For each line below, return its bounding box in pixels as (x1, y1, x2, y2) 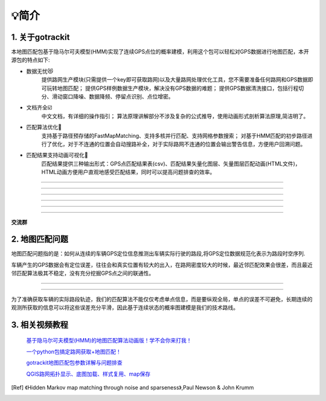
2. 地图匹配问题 (11, 234, 69, 245)
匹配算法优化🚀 (26, 124, 62, 131)
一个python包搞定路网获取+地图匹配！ (26, 348, 122, 355)
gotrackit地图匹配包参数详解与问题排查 (26, 359, 123, 367)
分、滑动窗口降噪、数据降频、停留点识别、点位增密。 (41, 93, 174, 100)
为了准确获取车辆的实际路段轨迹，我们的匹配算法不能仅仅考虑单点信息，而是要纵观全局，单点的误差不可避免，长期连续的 (11, 295, 313, 303)
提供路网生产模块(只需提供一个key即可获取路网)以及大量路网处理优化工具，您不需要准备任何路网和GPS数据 (41, 76, 308, 83)
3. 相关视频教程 (11, 319, 69, 330)
